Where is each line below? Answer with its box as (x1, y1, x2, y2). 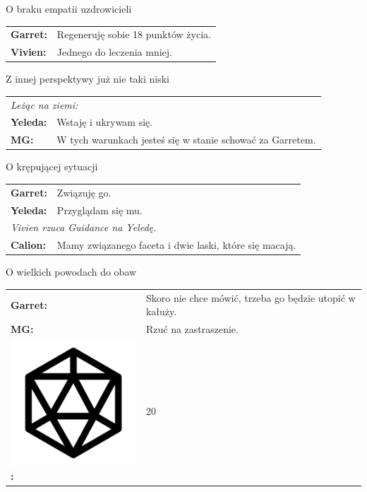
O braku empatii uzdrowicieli (6, 1, 132, 16)
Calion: (11, 238, 46, 252)
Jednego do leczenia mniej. (56, 45, 172, 59)
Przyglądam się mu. (56, 202, 143, 217)
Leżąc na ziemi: (11, 97, 78, 112)
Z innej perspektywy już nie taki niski (6, 71, 169, 86)
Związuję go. (56, 184, 112, 199)
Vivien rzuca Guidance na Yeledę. (11, 220, 157, 235)
